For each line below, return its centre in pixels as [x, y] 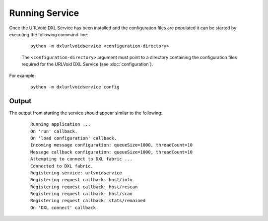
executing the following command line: [49, 34]
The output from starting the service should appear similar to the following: [86, 113]
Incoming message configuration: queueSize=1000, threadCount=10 [112, 145]
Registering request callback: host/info [81, 180]
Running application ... [61, 124]
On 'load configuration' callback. [74, 138]
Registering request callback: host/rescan [84, 187]
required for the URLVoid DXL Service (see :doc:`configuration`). [87, 64]
